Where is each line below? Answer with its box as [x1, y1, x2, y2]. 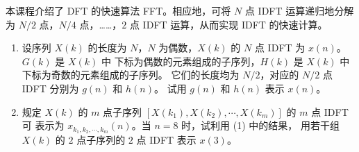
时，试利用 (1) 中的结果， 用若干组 [181, 118, 340, 133]
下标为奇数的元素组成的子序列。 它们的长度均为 [22, 67, 240, 82]
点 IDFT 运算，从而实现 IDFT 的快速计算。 [129, 17, 328, 31]
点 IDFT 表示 [136, 133, 197, 147]
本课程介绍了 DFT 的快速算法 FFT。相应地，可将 [6, 3, 231, 17]
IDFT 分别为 [22, 81, 79, 95]
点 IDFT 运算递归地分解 [244, 3, 354, 17]
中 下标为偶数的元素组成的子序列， [101, 53, 260, 68]
